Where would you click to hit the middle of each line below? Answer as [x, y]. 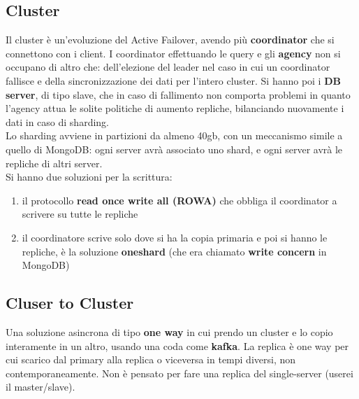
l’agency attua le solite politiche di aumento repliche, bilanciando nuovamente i [175, 108]
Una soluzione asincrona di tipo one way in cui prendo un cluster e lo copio [169, 331]
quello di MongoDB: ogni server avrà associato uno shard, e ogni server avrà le [174, 149]
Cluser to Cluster [70, 303]
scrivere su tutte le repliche [80, 214]
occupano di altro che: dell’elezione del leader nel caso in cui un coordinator [168, 67]
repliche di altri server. [54, 163]
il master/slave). [41, 387]
